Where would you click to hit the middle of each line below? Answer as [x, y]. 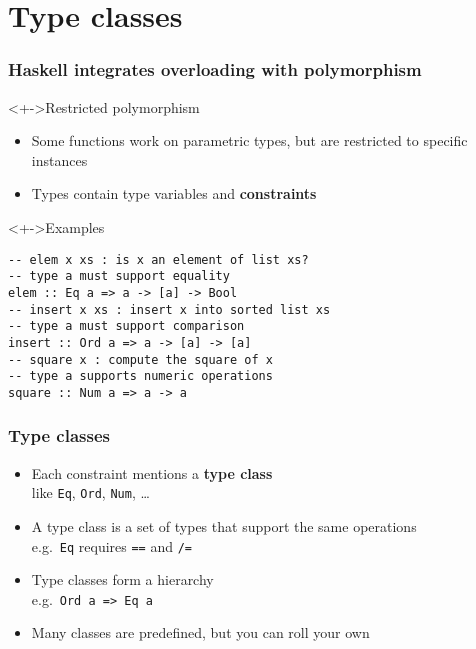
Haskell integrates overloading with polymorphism [215, 69]
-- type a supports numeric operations [140, 376]
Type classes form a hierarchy [122, 579]
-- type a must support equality [119, 276]
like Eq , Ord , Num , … [90, 492]
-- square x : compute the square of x [140, 359]
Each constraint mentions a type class [152, 472]
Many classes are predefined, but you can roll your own [200, 632]
